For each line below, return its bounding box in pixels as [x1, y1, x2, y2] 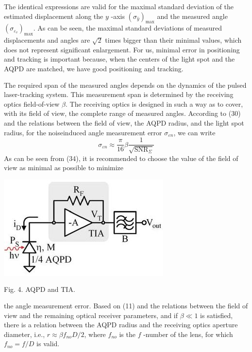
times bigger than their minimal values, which [105, 35, 242, 45]
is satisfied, [200, 310, 233, 320]
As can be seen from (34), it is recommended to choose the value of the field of [4, 153, 238, 163]
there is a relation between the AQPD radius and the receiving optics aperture [4, 320, 238, 330]
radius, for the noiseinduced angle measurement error [4, 127, 162, 137]
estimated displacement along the [4, 11, 103, 21]
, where [84, 329, 106, 339]
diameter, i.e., [4, 329, 45, 339]
